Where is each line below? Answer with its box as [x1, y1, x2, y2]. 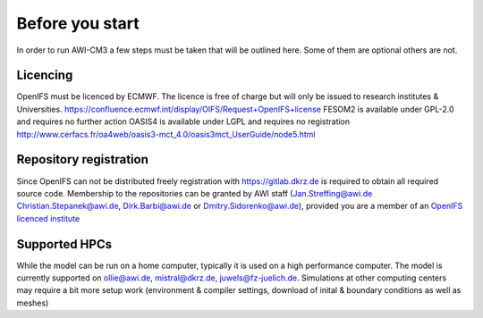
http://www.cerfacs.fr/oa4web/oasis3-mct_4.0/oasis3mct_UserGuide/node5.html [16, 129, 316, 139]
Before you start [16, 13, 140, 33]
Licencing [16, 68, 73, 83]
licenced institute [16, 213, 80, 223]
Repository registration [16, 152, 149, 167]
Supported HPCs [16, 237, 112, 252]
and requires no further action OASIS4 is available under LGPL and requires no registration [16, 116, 351, 127]
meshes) [16, 297, 49, 308]
